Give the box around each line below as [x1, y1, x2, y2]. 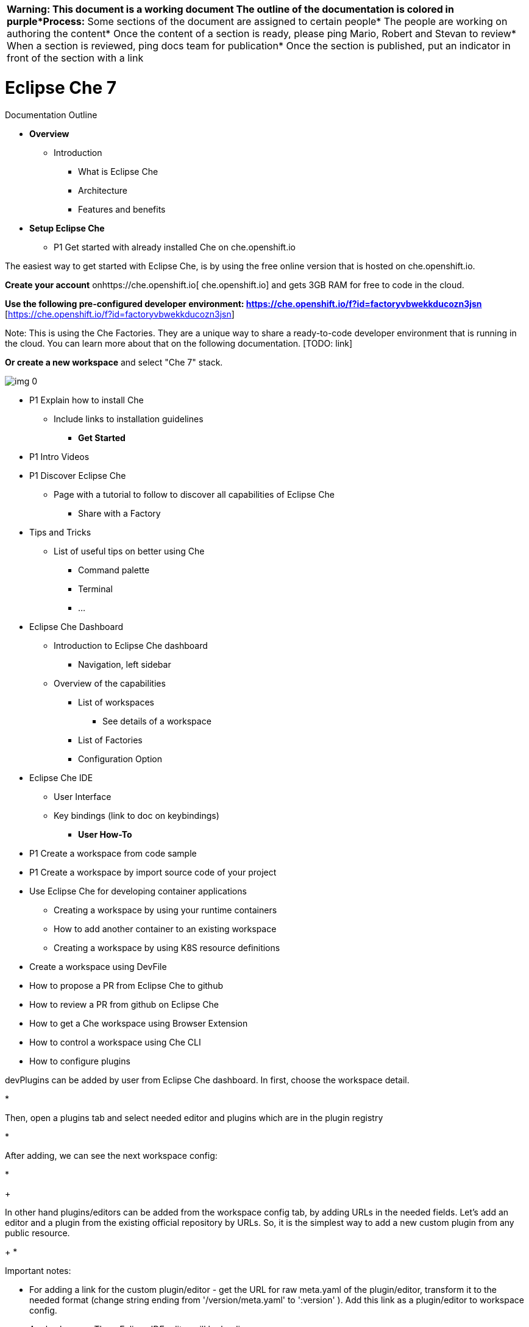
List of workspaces [78, 696, 155, 707]
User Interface [54, 791, 112, 802]
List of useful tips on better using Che [54, 545, 205, 556]
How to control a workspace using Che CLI [29, 1036, 201, 1047]
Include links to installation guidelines [54, 413, 204, 424]
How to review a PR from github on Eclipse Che [29, 999, 219, 1010]
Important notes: [5, 1265, 71, 1276]
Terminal [78, 583, 113, 594]
